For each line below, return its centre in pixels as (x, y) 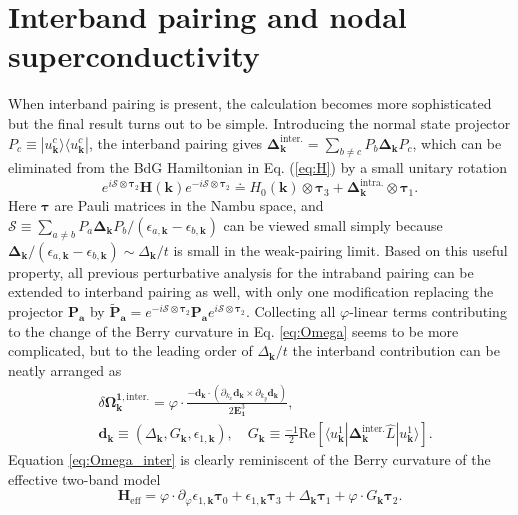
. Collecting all (290, 311)
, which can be (457, 142)
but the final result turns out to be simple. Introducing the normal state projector (259, 122)
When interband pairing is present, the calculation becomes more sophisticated (250, 103)
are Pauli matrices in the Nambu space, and (189, 205)
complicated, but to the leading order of (130, 350)
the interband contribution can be (396, 350)
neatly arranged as (65, 369)
